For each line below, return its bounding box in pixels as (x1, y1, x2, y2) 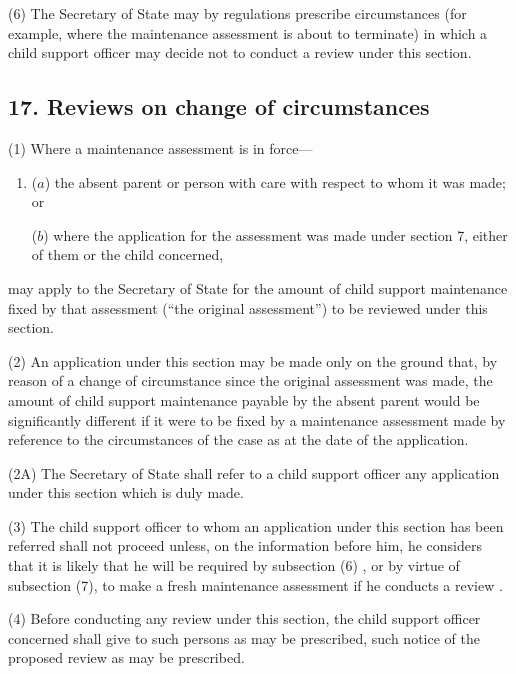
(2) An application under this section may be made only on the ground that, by (8, 350, 498, 371)
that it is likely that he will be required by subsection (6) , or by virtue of (8, 555, 460, 576)
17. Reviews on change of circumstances (8, 91, 430, 122)
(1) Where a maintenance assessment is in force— (8, 137, 313, 158)
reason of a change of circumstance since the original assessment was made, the (8, 370, 493, 391)
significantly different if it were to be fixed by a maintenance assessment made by (8, 409, 506, 430)
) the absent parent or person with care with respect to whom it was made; (44, 171, 506, 192)
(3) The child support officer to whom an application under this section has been (8, 515, 504, 536)
